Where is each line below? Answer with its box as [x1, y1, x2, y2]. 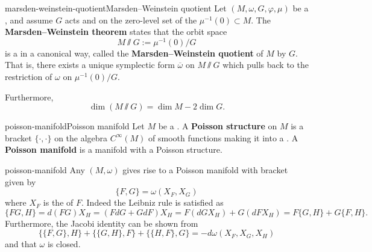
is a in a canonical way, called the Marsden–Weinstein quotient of [5, 46, 263, 59]
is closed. [47, 238, 81, 250]
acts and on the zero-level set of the [65, 13, 197, 26]
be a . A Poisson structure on [158, 120, 277, 132]
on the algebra [54, 131, 108, 144]
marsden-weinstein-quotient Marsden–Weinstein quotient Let [5, 2, 227, 14]
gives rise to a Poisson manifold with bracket [122, 164, 288, 176]
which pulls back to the [222, 58, 309, 71]
